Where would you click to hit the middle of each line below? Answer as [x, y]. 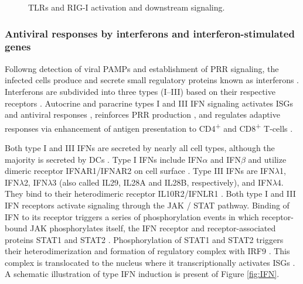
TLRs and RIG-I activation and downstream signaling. [127, 7]
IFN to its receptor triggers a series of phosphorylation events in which [132, 216]
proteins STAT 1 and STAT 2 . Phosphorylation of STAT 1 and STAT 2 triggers [144, 239]
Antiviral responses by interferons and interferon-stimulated [150, 33]
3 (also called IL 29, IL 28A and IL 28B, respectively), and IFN [162, 182]
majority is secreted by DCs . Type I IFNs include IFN [104, 159]
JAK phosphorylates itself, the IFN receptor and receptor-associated [153, 228]
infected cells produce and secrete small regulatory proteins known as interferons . [152, 80]
